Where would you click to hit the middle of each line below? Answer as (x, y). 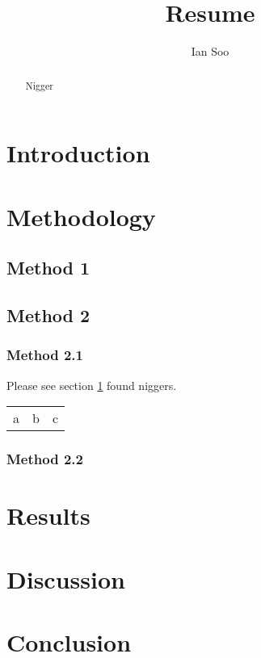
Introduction (78, 153)
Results (48, 516)
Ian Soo (210, 51)
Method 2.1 (45, 355)
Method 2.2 (45, 459)
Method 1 (48, 268)
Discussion (66, 578)
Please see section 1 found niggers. (92, 385)
